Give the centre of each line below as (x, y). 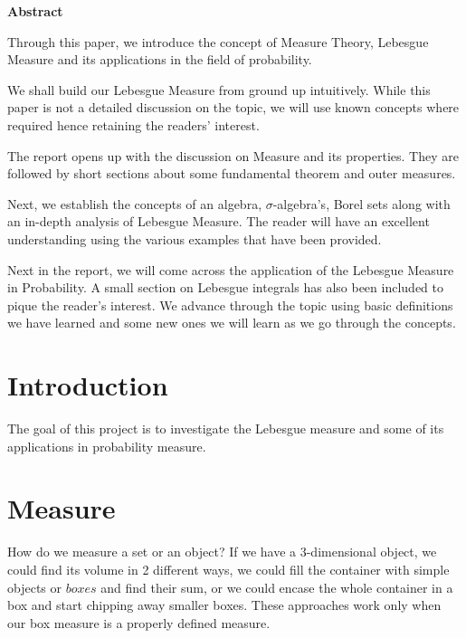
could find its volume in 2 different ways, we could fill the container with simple (228, 569)
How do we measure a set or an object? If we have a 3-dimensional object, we (222, 552)
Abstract (35, 11)
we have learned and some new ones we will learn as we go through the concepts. (232, 323)
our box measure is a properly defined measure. (139, 622)
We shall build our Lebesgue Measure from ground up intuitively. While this (219, 89)
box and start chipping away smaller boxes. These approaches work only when (224, 605)
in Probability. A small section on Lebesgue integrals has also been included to (225, 287)
